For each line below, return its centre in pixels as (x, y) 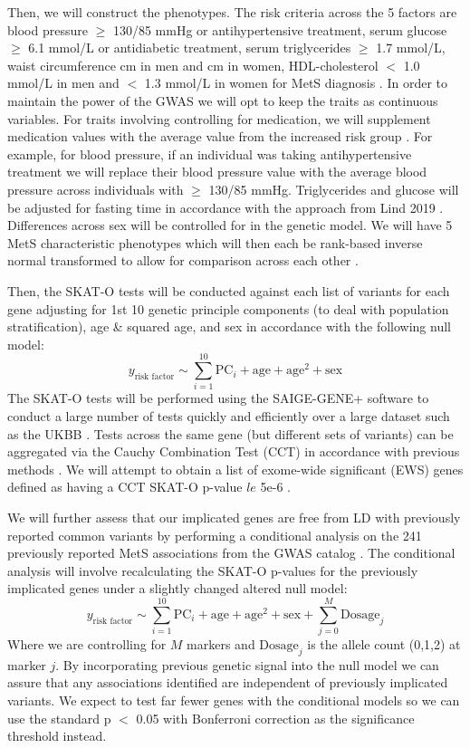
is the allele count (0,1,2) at (384, 644)
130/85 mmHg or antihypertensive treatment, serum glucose (280, 29)
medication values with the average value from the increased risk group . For (220, 136)
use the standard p (59, 718)
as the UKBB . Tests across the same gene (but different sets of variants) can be (230, 433)
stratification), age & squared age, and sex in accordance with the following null (229, 326)
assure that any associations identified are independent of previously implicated (228, 682)
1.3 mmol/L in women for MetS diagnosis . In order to (296, 83)
